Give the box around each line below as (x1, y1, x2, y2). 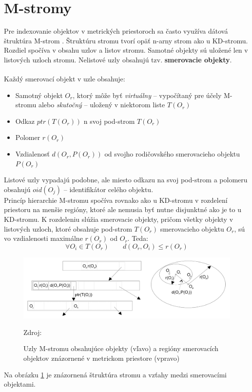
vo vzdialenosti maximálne (4, 233, 83, 243)
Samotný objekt (15, 90, 63, 100)
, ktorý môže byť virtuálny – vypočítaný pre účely (73, 90, 222, 100)
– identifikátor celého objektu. (63, 184, 154, 194)
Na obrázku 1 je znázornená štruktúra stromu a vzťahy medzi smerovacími (4, 369, 227, 379)
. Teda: (127, 233, 148, 243)
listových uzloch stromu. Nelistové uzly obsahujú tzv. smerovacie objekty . (4, 54, 232, 64)
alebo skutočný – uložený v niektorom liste (38, 99, 165, 110)
